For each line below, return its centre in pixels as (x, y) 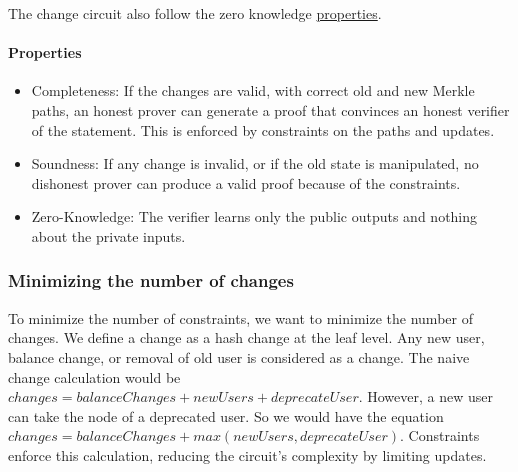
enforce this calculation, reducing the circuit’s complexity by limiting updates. (247, 454)
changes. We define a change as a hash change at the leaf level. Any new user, (246, 337)
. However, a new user (425, 396)
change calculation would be (94, 376)
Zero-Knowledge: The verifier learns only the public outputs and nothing (254, 216)
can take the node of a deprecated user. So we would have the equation (226, 415)
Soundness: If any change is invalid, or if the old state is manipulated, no (255, 163)
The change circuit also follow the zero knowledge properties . (195, 13)
